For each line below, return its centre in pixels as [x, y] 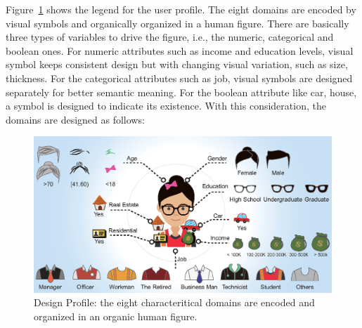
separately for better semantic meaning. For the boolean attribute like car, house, [181, 92]
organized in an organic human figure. [116, 316]
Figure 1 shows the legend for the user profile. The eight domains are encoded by [181, 9]
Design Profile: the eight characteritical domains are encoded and [174, 302]
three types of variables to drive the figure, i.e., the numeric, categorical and [170, 37]
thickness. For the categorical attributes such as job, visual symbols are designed [179, 78]
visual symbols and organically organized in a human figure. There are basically [177, 23]
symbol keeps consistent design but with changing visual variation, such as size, [177, 64]
